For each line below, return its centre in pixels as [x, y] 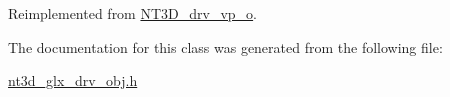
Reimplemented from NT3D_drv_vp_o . [133, 13]
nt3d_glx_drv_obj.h [73, 80]
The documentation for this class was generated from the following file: [225, 46]
